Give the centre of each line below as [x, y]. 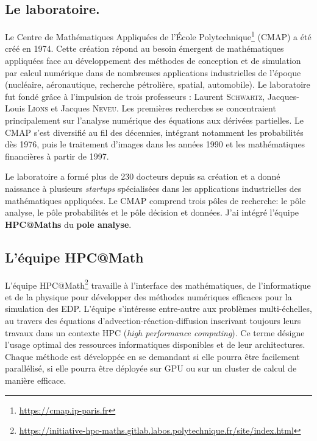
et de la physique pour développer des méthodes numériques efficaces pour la [148, 296]
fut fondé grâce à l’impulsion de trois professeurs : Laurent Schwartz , [135, 96]
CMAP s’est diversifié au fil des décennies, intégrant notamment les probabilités [154, 132]
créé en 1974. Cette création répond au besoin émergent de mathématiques [144, 48]
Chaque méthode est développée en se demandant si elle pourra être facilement [152, 356]
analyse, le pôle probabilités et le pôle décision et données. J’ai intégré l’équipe [152, 212]
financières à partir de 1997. [57, 156]
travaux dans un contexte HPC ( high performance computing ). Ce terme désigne [155, 332]
